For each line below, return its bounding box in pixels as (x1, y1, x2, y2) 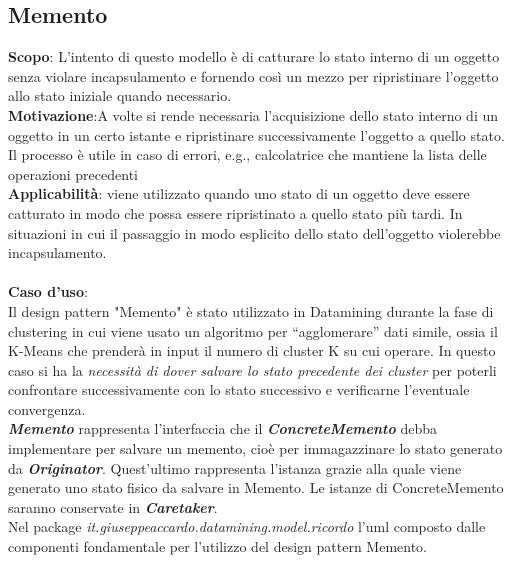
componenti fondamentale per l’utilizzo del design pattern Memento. (8, 536, 428, 557)
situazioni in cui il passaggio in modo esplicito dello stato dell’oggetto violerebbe (8, 222, 501, 243)
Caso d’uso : (8, 281, 88, 302)
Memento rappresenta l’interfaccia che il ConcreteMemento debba (8, 418, 438, 439)
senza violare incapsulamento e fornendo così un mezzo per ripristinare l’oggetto (8, 65, 499, 86)
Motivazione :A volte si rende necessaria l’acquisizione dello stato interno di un (8, 104, 499, 125)
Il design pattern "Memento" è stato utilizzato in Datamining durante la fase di (8, 300, 494, 321)
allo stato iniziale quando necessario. (8, 85, 232, 106)
